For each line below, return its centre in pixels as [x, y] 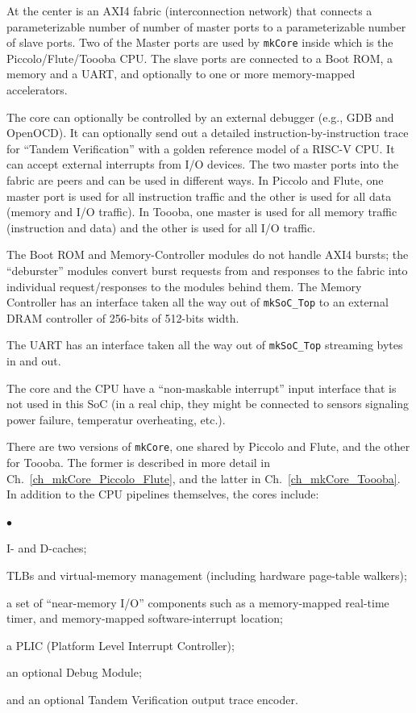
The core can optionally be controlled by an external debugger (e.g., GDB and [200, 117]
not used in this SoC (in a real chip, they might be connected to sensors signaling [208, 404]
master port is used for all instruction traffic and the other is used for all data [199, 196]
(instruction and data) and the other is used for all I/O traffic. [161, 227]
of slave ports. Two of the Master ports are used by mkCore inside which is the [200, 42]
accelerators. [37, 90]
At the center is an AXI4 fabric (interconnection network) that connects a [189, 10]
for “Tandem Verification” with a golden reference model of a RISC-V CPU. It [201, 148]
